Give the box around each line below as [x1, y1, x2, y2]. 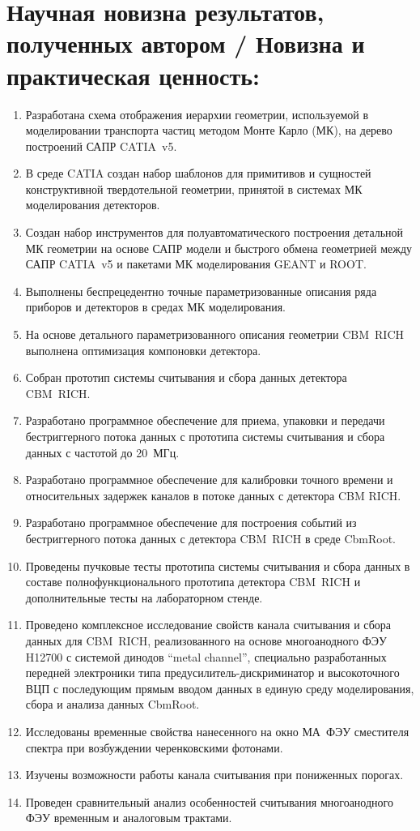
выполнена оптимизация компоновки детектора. [25, 341, 261, 358]
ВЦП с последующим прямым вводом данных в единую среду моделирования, [25, 679, 414, 696]
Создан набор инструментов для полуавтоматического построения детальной [25, 224, 404, 241]
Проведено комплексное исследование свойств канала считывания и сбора [25, 616, 392, 633]
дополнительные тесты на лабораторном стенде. [25, 589, 263, 606]
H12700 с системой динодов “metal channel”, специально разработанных [25, 648, 387, 665]
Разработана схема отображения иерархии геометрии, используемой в [25, 105, 369, 122]
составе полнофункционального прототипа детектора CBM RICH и [25, 573, 361, 590]
